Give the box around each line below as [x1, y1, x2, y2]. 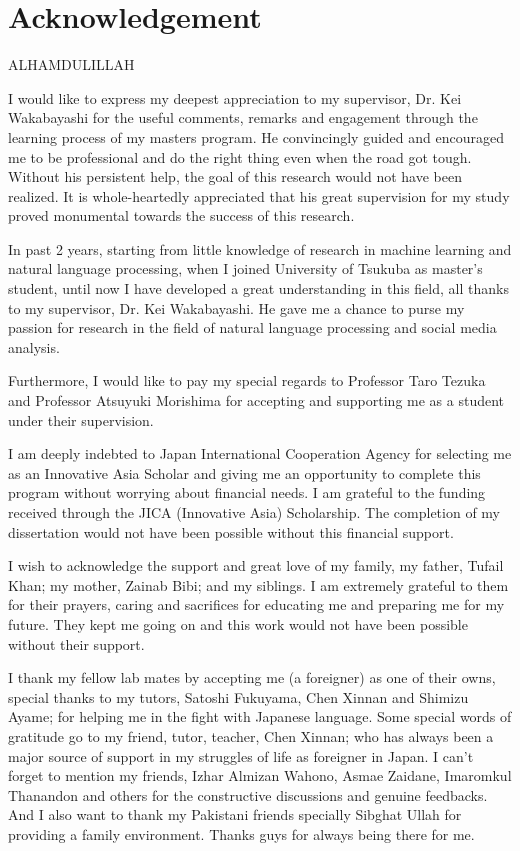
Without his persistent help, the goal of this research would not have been [8, 166, 462, 187]
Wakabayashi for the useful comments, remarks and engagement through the [8, 107, 478, 128]
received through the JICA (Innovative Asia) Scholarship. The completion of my [8, 502, 501, 522]
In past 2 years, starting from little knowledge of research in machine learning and [8, 238, 512, 259]
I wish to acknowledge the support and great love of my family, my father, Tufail [8, 555, 504, 576]
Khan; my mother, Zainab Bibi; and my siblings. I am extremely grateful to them [8, 574, 509, 595]
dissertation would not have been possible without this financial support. [8, 521, 454, 542]
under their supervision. [8, 409, 154, 430]
